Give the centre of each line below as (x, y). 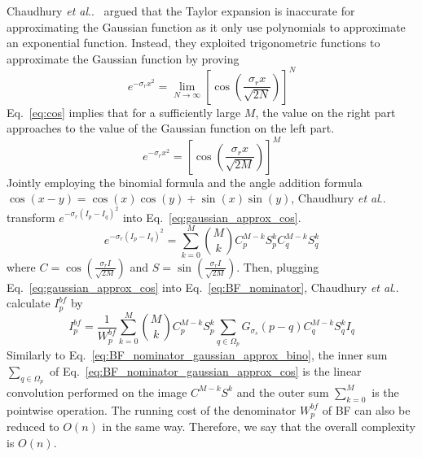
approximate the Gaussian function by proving (123, 58)
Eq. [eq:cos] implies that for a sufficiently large (124, 112)
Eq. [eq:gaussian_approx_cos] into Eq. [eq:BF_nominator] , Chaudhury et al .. (203, 287)
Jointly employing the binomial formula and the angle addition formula (185, 182)
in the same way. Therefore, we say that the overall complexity (259, 427)
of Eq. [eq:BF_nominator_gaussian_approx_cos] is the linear (206, 370)
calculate (29, 303)
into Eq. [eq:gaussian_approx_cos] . (212, 217)
